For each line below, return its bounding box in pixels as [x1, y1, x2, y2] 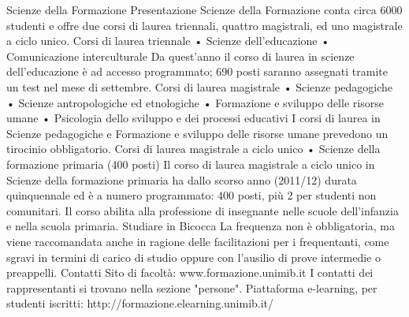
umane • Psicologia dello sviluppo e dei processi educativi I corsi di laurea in [6, 110, 381, 126]
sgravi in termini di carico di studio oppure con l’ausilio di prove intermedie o [6, 248, 381, 265]
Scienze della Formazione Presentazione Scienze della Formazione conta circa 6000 [6, 2, 403, 17]
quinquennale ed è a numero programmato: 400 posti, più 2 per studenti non [6, 187, 377, 203]
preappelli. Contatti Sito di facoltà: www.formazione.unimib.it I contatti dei [6, 264, 374, 281]
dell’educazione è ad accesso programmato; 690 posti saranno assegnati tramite [6, 63, 388, 80]
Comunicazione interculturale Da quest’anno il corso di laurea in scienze [6, 47, 355, 64]
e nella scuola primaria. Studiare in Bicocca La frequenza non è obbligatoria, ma [6, 218, 396, 234]
